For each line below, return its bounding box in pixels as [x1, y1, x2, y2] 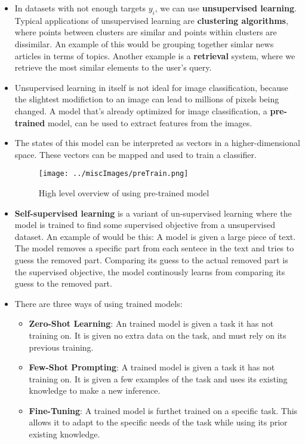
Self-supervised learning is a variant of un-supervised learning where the [14, 206, 292, 219]
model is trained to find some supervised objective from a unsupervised [14, 218, 275, 231]
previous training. [29, 340, 94, 353]
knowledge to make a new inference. [29, 384, 161, 397]
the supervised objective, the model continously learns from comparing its [14, 265, 285, 278]
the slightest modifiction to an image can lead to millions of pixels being [14, 93, 279, 105]
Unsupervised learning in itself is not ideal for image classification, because [14, 81, 288, 93]
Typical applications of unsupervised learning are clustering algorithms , [14, 14, 288, 26]
